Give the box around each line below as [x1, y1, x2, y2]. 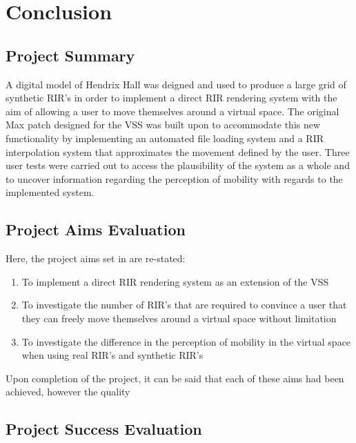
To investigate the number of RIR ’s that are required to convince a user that [21, 297, 347, 312]
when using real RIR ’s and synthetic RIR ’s [21, 348, 204, 362]
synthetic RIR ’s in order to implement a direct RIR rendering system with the [6, 90, 337, 105]
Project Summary [6, 44, 135, 66]
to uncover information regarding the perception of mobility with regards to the [6, 171, 343, 186]
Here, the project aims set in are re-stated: [6, 251, 186, 266]
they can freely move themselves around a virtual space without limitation [21, 311, 337, 325]
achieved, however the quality [6, 384, 130, 399]
